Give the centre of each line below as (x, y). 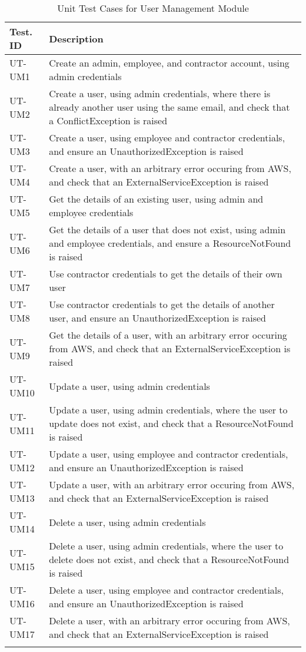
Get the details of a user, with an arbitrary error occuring (168, 335)
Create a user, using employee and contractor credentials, (167, 138)
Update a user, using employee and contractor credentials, (169, 454)
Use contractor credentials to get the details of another (162, 304)
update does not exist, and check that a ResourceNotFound (171, 423)
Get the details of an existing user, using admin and (156, 199)
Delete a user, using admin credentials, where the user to (166, 546)
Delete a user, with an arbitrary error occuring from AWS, (169, 620)
